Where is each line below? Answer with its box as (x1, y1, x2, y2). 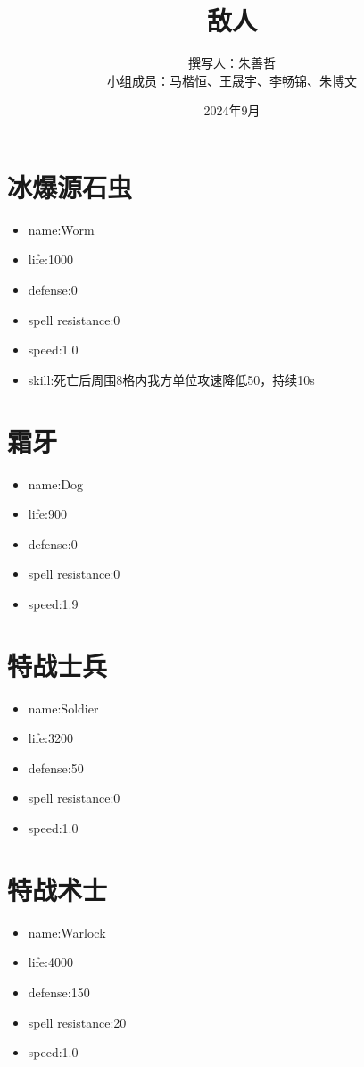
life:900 (28, 504, 67, 523)
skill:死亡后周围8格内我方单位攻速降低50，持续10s (28, 370, 315, 388)
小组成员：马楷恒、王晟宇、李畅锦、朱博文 (107, 71, 357, 89)
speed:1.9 (28, 594, 79, 613)
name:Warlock (28, 922, 106, 941)
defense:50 (28, 758, 84, 777)
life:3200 (28, 729, 73, 747)
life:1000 (28, 250, 73, 269)
